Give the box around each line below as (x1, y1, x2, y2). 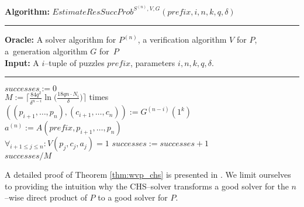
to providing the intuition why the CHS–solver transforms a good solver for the (5, 180, 289, 192)
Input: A (5, 56, 39, 68)
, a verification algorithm (137, 33, 227, 46)
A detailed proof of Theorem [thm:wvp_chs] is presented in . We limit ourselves (5, 168, 291, 181)
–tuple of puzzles (44, 56, 105, 68)
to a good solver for (98, 191, 168, 203)
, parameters (130, 56, 175, 68)
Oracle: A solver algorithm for (5, 33, 116, 46)
